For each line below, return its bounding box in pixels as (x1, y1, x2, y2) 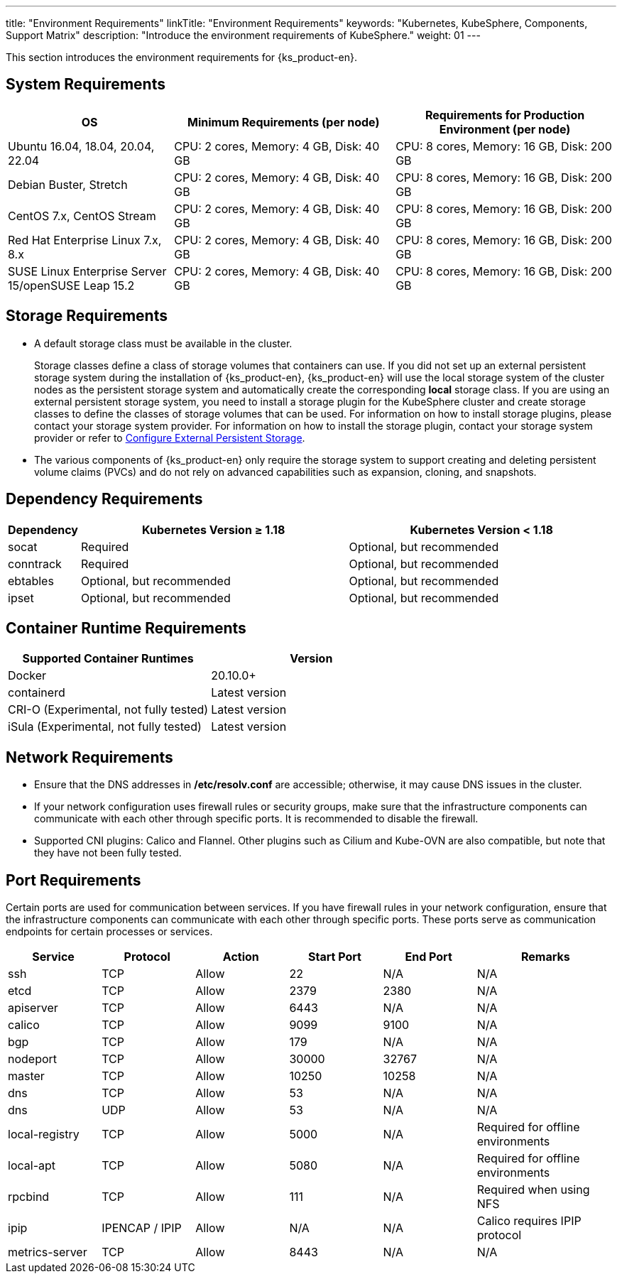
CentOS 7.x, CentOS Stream (8, 208, 156, 223)
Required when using (476, 1182, 590, 1197)
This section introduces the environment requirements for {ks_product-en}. (6, 51, 357, 63)
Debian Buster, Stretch (8, 177, 128, 192)
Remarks (520, 949, 570, 964)
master (8, 1069, 45, 1084)
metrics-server (8, 1245, 87, 1260)
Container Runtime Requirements (6, 619, 246, 637)
